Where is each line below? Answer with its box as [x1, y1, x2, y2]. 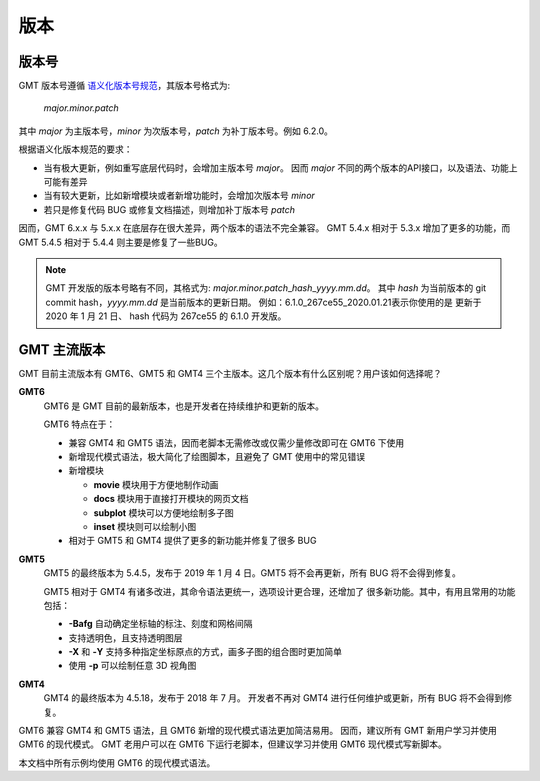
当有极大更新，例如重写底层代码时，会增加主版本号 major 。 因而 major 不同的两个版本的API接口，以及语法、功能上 [43, 161, 518, 174]
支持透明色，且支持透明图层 [68, 631, 183, 644]
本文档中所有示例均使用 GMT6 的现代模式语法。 [18, 756, 216, 769]
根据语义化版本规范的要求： [18, 143, 133, 155]
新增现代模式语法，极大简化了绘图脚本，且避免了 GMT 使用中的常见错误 [68, 451, 366, 462]
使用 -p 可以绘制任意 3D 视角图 [68, 660, 197, 672]
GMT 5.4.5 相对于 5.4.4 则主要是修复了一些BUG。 [18, 236, 224, 248]
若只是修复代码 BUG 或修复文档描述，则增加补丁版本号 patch [43, 203, 295, 215]
